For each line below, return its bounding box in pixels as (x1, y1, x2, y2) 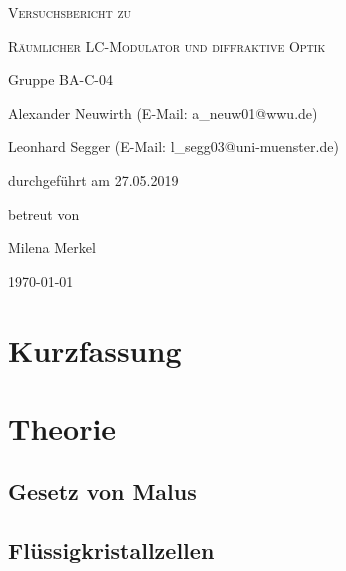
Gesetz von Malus (8, 476, 197, 507)
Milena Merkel (8, 237, 96, 258)
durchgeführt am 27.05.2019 (8, 169, 179, 190)
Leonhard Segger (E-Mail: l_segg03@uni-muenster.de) (8, 136, 339, 157)
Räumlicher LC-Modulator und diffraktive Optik (8, 35, 326, 56)
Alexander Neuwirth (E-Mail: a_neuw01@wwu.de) (8, 102, 318, 123)
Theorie (8, 407, 117, 448)
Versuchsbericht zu (8, 2, 132, 22)
